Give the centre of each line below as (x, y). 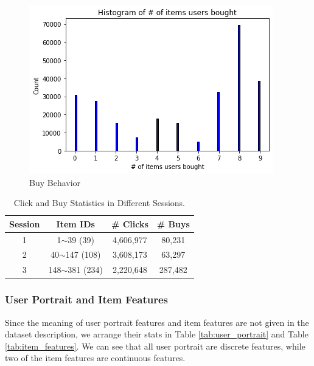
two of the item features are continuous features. (95, 358)
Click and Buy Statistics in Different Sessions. (99, 203)
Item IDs (75, 223)
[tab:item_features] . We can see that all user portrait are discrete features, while (155, 346)
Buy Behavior (55, 182)
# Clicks (130, 223)
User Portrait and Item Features (86, 299)
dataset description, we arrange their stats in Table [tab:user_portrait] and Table (157, 334)
